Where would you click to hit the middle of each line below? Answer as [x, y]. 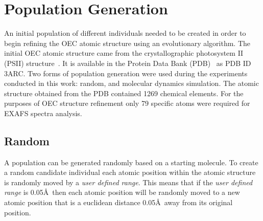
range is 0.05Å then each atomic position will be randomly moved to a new [122, 192]
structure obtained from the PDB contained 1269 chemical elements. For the [124, 93]
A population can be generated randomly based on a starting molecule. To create [131, 162]
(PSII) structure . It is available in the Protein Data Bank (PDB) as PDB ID [128, 63]
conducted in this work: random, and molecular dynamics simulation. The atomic [131, 83]
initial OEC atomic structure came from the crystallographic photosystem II [124, 53]
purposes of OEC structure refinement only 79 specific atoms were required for [127, 103]
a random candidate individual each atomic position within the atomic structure [130, 172]
